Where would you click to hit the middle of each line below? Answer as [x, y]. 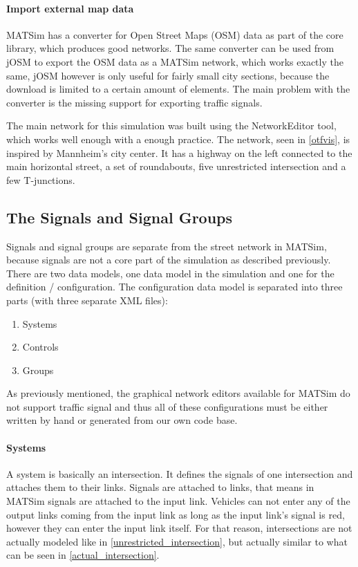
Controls [40, 347]
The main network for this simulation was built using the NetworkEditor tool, [171, 126]
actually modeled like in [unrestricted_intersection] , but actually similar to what [177, 541]
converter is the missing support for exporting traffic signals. [134, 102]
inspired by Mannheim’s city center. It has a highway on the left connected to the [179, 152]
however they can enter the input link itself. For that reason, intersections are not [179, 528]
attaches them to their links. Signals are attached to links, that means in [160, 487]
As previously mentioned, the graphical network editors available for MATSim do [178, 393]
